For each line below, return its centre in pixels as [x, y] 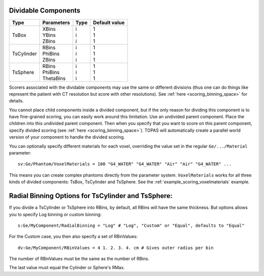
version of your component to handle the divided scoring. [67, 137]
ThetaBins [54, 78]
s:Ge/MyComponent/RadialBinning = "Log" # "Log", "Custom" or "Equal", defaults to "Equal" [131, 225]
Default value [109, 22]
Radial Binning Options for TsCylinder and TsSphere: [91, 196]
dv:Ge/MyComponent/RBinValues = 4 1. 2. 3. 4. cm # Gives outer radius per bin [116, 248]
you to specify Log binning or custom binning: [55, 214]
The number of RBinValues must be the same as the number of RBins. [79, 259]
